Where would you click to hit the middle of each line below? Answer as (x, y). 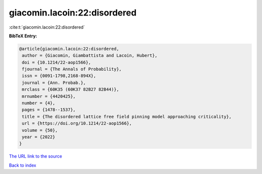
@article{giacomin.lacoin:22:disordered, (69, 49)
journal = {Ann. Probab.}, (54, 83)
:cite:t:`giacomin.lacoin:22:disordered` (47, 27)
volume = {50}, (40, 130)
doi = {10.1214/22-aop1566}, (57, 62)
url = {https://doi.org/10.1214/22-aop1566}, (77, 123)
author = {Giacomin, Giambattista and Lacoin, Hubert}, (90, 55)
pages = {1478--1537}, (49, 110)
